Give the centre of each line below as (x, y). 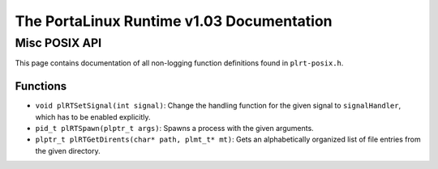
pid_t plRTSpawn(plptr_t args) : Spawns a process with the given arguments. (174, 129)
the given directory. (68, 150)
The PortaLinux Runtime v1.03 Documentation (174, 21)
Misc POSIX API (58, 43)
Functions (41, 86)
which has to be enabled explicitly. (93, 116)
